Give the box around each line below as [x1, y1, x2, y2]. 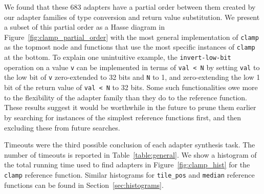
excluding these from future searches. [4, 122, 120, 133]
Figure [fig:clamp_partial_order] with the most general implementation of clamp [4, 31, 259, 42]
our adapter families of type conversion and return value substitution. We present [4, 11, 260, 22]
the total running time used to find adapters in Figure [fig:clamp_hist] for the [4, 159, 250, 170]
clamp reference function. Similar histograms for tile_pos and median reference [4, 169, 255, 180]
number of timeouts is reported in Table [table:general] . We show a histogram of [4, 149, 257, 160]
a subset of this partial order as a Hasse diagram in [4, 21, 165, 32]
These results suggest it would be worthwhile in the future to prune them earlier [4, 102, 256, 113]
